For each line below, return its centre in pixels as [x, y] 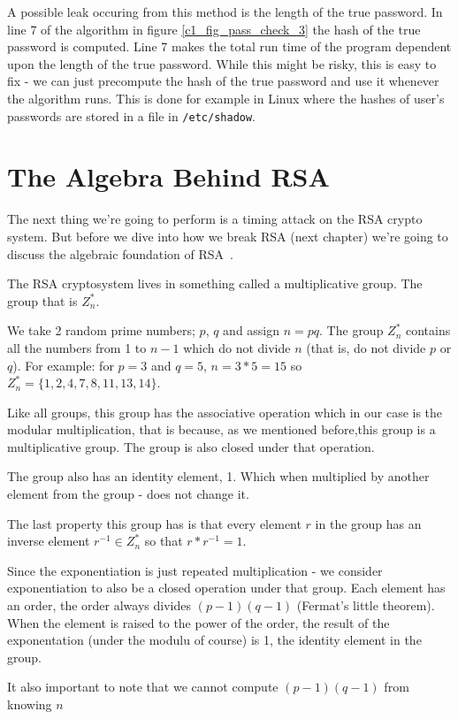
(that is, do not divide [366, 347]
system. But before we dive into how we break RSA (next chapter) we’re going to [228, 236]
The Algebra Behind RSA [168, 176]
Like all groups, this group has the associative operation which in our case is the [225, 412]
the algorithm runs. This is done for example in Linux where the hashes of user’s [226, 98]
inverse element [49, 541]
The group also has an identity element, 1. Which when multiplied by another [218, 476]
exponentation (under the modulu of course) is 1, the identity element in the [214, 640]
